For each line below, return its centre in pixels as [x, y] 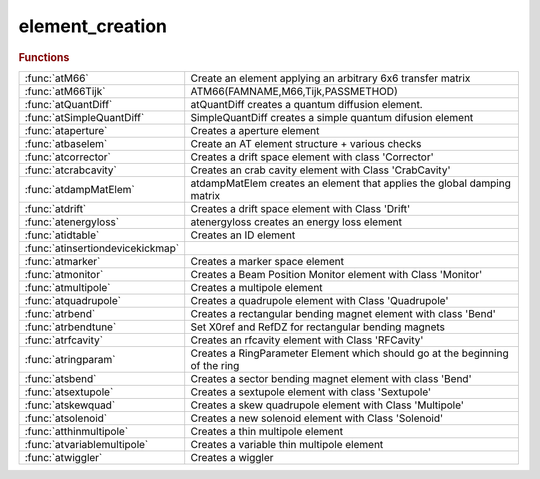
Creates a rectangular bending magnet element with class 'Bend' [343, 313]
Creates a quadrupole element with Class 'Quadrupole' [319, 300]
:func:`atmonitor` [64, 274]
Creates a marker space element [267, 261]
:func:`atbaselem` [66, 143]
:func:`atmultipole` [67, 287]
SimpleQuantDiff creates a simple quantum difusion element [332, 117]
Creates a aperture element [255, 130]
